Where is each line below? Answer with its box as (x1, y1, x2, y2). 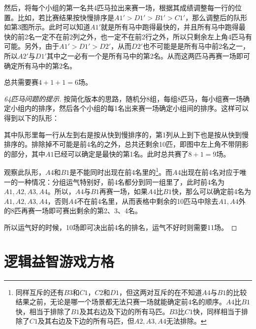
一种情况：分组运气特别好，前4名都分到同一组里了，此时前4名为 (17, 176, 224, 187)
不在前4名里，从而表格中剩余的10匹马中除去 (77, 196, 219, 206)
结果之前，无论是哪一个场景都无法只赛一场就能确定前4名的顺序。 (15, 296, 226, 307)
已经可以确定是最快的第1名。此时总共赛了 (54, 148, 189, 159)
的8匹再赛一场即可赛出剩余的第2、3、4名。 (4, 205, 142, 216)
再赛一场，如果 (99, 186, 148, 197)
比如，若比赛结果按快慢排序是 (17, 12, 114, 22)
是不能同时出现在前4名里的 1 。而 (69, 165, 172, 177)
